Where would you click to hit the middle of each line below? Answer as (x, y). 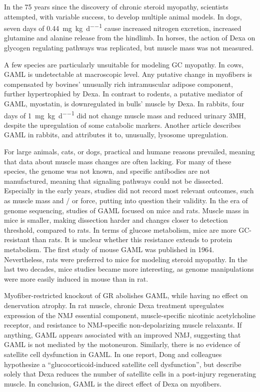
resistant (17, 239)
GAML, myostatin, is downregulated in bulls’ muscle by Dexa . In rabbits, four (124, 103)
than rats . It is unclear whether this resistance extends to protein (132, 239)
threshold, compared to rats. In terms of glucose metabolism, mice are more (120, 229)
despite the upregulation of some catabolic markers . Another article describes (122, 125)
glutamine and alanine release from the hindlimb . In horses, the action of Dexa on (130, 38)
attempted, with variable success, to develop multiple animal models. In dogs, (123, 16)
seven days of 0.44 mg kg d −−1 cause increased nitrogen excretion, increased (123, 27)
